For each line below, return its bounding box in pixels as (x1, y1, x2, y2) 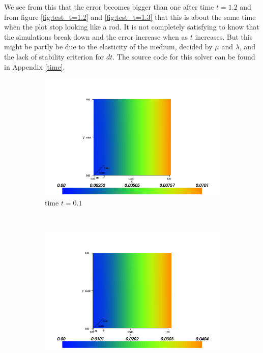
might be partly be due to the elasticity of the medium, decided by (4, 41, 213, 52)
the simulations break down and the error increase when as (4, 31, 188, 42)
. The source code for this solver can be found (112, 51, 255, 62)
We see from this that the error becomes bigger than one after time (4, 2, 214, 12)
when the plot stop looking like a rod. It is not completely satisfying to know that (4, 21, 259, 32)
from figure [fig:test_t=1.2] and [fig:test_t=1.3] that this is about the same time (4, 11, 256, 22)
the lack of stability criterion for (4, 51, 104, 62)
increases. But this (195, 31, 253, 42)
